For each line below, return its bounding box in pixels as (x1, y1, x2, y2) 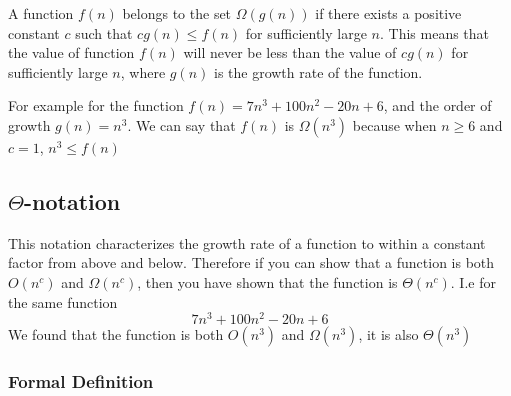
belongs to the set (122, 3, 232, 23)
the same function (8, 291, 118, 312)
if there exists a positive (315, 3, 462, 23)
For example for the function (8, 95, 184, 116)
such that (75, 22, 133, 43)
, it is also (358, 324, 419, 345)
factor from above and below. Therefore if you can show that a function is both (8, 252, 495, 273)
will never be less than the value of (183, 42, 397, 63)
